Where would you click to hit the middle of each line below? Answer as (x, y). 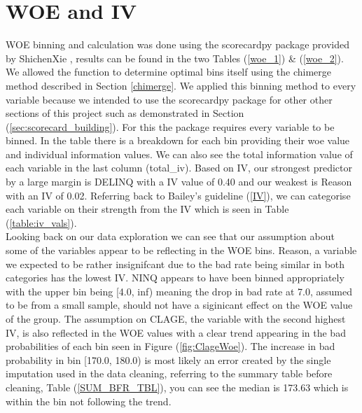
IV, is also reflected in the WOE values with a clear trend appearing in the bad (176, 332)
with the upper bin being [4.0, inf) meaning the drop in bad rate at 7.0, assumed (179, 291)
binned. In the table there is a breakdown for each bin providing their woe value (178, 140)
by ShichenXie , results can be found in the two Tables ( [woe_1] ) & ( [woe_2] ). (175, 58)
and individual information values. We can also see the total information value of (179, 154)
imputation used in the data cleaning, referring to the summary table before (169, 373)
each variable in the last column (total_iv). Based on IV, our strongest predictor (179, 168)
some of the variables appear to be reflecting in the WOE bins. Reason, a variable (181, 250)
